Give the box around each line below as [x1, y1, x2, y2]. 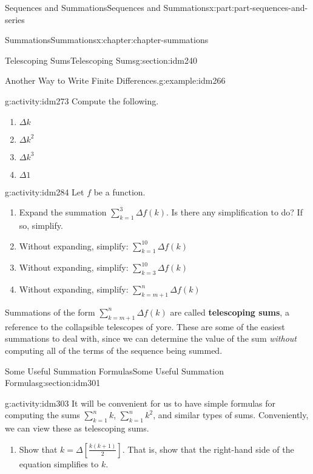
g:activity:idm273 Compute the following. [5, 94, 159, 107]
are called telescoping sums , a [170, 305, 289, 318]
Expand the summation [19, 206, 107, 218]
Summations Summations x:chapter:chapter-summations [5, 33, 209, 46]
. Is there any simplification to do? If [166, 206, 303, 218]
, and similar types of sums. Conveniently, [153, 408, 309, 421]
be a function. [93, 185, 146, 198]
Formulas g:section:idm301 [5, 376, 101, 389]
